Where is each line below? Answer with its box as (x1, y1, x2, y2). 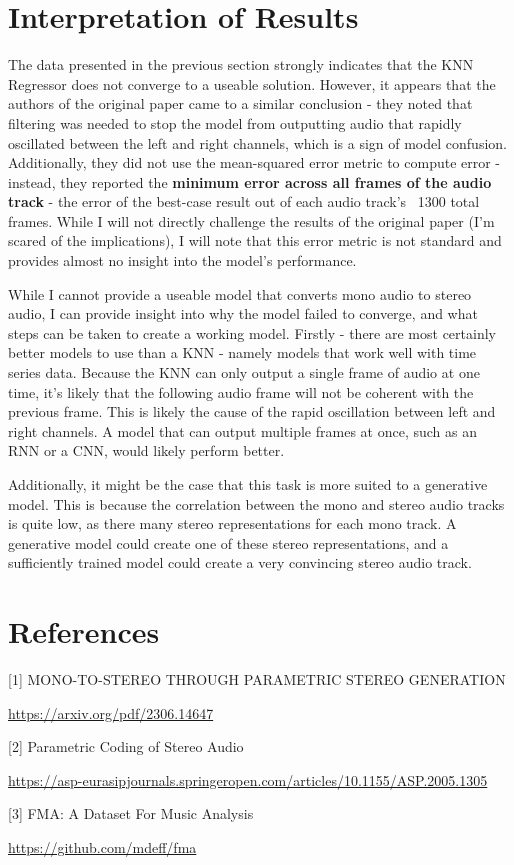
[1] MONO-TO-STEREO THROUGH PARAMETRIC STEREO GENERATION (8, 669, 506, 690)
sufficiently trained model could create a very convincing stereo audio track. (8, 552, 472, 573)
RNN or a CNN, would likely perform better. (8, 440, 285, 461)
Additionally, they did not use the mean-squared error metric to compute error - (8, 152, 501, 173)
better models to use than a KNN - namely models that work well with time (8, 342, 477, 363)
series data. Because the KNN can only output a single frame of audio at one (8, 362, 480, 383)
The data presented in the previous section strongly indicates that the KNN (8, 54, 474, 75)
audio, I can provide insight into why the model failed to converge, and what (8, 303, 478, 324)
